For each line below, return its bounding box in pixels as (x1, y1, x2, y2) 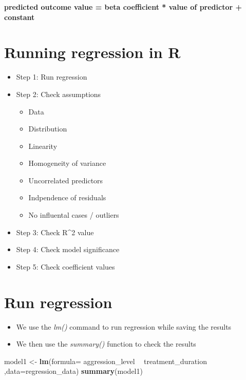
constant (4, 11, 35, 22)
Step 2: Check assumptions (16, 88, 101, 99)
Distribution (28, 123, 67, 134)
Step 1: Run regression (16, 71, 87, 82)
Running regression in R (4, 42, 181, 63)
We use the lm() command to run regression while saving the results (16, 321, 232, 332)
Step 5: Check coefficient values (16, 261, 115, 272)
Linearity (28, 140, 58, 151)
